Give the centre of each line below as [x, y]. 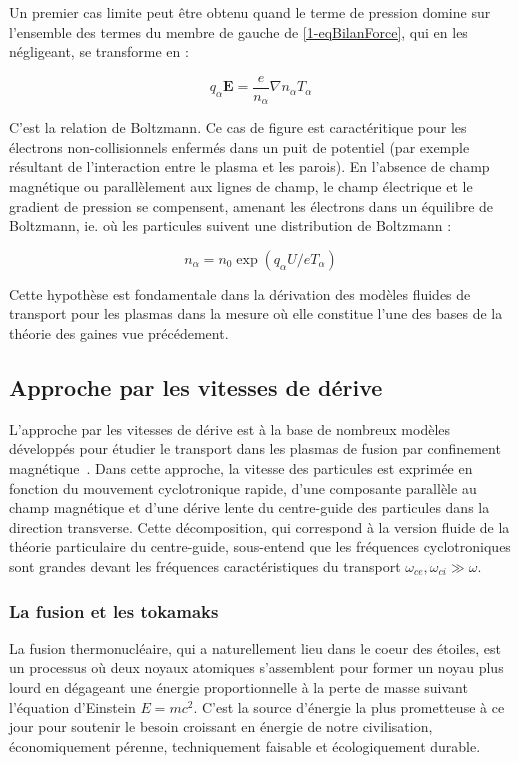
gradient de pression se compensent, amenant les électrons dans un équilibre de [251, 205]
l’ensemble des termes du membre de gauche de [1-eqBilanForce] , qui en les [238, 31]
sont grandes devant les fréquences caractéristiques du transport [205, 566]
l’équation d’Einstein [72, 706]
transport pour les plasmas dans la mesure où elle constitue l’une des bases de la [256, 313]
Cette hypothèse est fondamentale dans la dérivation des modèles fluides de [240, 293]
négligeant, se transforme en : [99, 51]
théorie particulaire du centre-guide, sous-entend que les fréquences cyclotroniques [260, 546]
